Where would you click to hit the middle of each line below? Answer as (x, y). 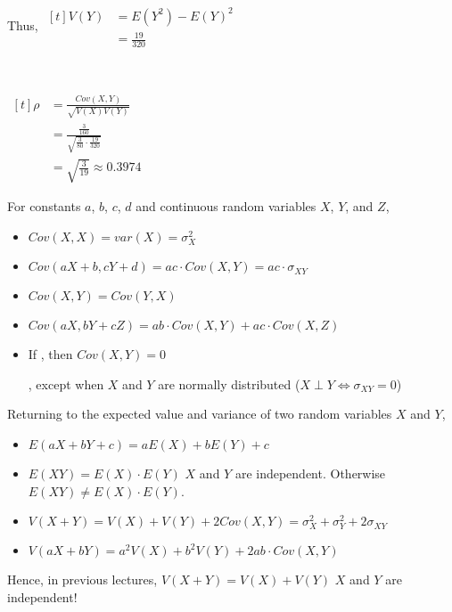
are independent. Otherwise (310, 473)
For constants (44, 206)
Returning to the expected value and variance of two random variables (200, 414)
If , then (50, 354)
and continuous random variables (226, 206)
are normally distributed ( (229, 384)
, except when (66, 384)
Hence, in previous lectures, (82, 579)
